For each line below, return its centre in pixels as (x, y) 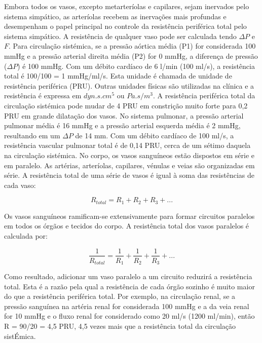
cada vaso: (20, 185)
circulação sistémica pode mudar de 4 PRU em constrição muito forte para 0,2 (126, 105)
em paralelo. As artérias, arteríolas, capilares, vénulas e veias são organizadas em (129, 165)
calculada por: (26, 235)
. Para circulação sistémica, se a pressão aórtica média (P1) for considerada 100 (132, 46)
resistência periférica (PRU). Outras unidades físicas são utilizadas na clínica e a (129, 85)
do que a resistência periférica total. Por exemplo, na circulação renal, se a (120, 296)
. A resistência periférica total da (204, 96)
